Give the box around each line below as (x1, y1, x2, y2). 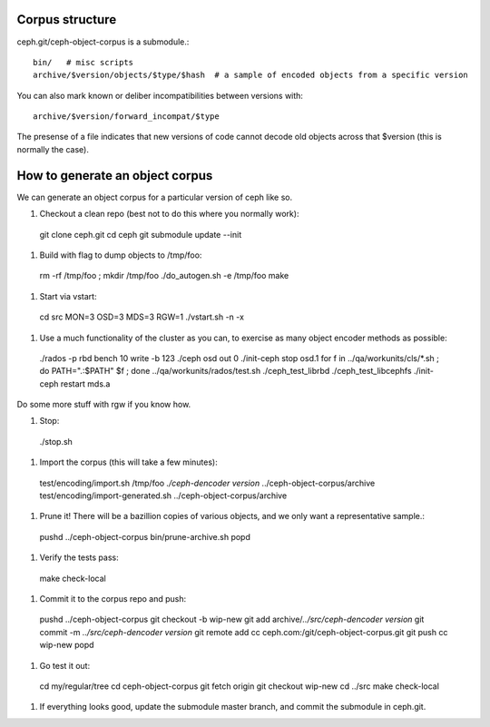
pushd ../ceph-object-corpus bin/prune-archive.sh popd (39, 531, 251, 542)
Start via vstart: (39, 290, 97, 301)
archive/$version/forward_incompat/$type (33, 112, 220, 122)
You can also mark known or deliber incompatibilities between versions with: (16, 90, 304, 101)
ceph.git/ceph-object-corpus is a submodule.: (16, 36, 190, 47)
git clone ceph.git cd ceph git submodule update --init (39, 229, 242, 240)
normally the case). (16, 143, 90, 154)
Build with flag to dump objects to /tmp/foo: (39, 250, 202, 260)
